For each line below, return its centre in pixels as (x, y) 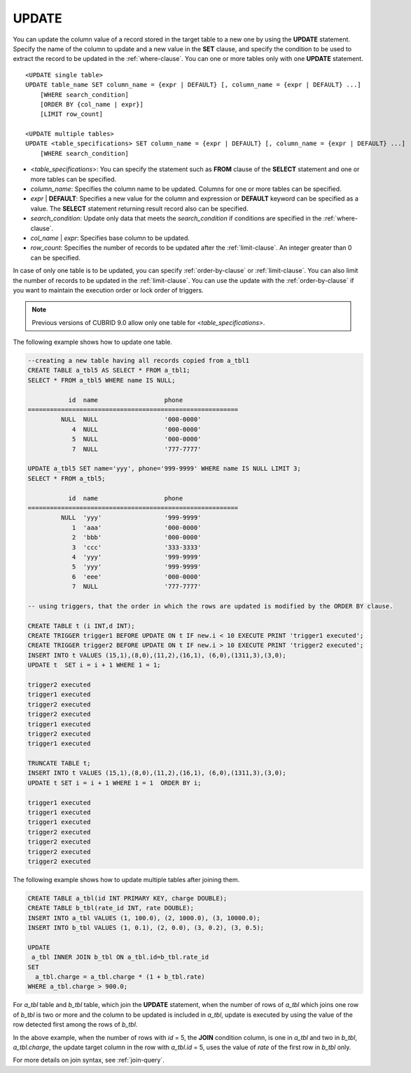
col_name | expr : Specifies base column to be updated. (110, 238)
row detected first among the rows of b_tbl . (75, 1025)
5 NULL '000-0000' (137, 439)
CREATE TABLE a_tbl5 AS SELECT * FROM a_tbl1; (109, 371)
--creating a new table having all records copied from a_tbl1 (139, 361)
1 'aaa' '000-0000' (137, 527)
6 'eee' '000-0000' (137, 577)
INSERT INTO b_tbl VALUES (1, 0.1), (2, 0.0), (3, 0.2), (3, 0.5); (146, 928)
